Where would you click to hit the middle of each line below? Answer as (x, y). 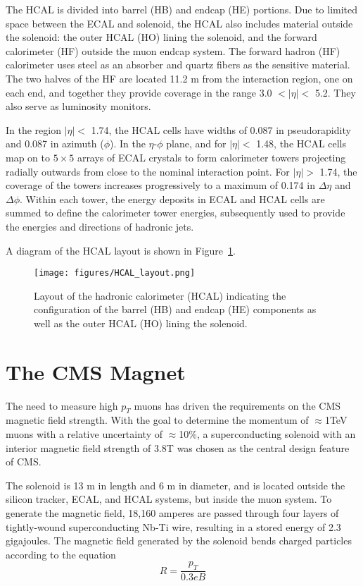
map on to (28, 157)
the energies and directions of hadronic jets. (100, 226)
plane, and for (196, 144)
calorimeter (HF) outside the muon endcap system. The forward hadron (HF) (173, 50)
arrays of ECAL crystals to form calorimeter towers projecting (211, 157)
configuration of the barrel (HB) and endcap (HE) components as (175, 309)
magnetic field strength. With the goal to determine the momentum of (157, 420)
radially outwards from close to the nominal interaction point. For (148, 171)
